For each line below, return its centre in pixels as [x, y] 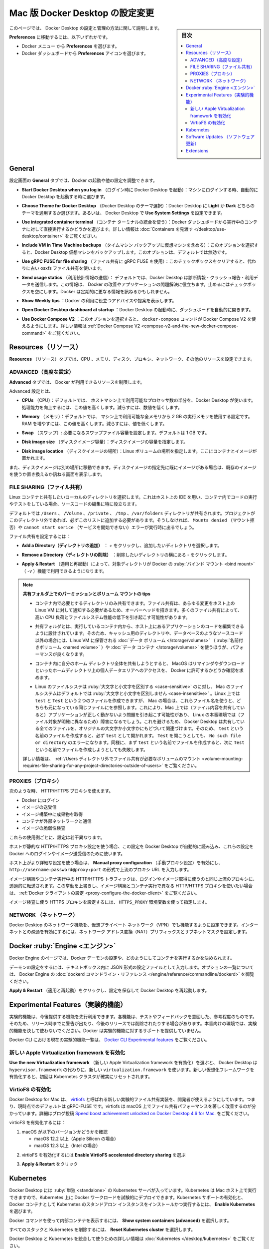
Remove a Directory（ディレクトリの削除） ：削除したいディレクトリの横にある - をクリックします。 [126, 555]
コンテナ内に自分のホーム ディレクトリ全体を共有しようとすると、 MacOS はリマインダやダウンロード [140, 663]
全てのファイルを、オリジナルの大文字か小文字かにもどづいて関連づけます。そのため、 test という [141, 728]
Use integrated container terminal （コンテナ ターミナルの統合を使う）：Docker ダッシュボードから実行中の [133, 222]
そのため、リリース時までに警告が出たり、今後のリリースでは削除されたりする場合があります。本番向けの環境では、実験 [133, 1024]
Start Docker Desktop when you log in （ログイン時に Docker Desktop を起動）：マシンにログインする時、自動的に [140, 189]
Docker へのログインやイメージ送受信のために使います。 [67, 853]
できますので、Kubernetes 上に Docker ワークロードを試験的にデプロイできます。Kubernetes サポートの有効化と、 [128, 1197]
